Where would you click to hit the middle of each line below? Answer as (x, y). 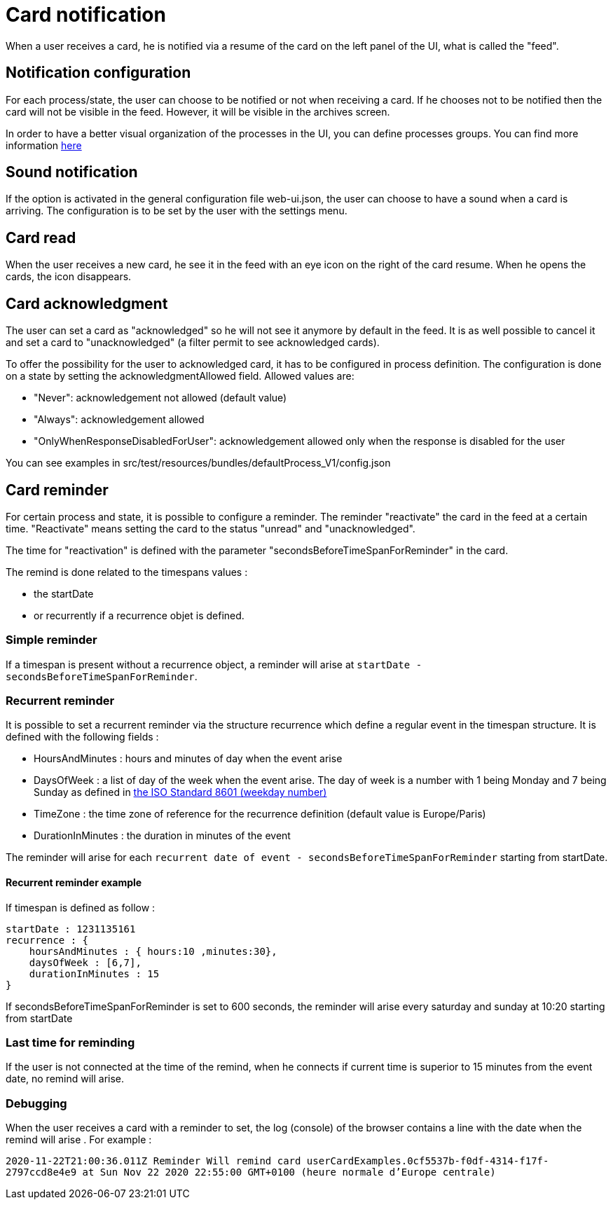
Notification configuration (98, 73)
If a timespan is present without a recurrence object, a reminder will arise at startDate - (214, 664)
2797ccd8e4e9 (41, 1172)
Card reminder (57, 490)
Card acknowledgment (87, 303)
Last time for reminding (70, 1043)
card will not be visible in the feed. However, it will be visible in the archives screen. (198, 111)
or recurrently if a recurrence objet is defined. (139, 615)
